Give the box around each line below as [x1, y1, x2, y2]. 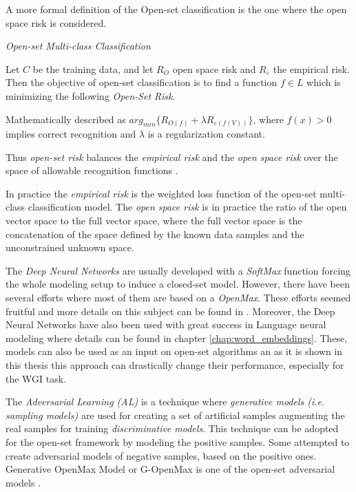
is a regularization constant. [147, 127, 265, 141]
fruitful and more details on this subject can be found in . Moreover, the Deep [6, 303, 335, 318]
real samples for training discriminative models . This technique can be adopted [6, 421, 339, 436]
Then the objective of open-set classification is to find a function [6, 75, 278, 89]
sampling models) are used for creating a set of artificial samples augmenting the [6, 407, 345, 422]
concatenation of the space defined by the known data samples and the [6, 226, 304, 241]
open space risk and [172, 61, 256, 76]
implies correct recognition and [6, 127, 136, 141]
